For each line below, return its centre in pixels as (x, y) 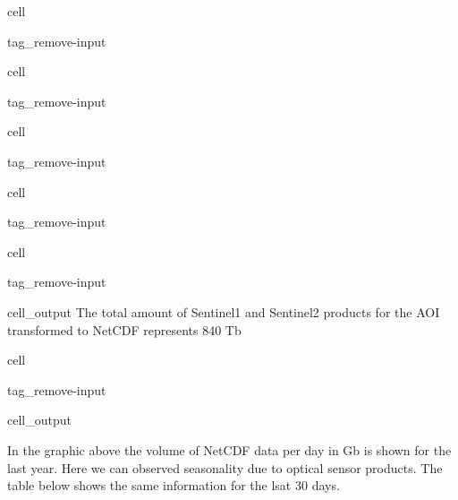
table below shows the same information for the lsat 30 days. (174, 485)
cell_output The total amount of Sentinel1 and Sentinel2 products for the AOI (224, 311)
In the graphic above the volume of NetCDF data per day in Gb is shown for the (229, 449)
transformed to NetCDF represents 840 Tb (124, 329)
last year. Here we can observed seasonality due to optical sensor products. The (225, 467)
